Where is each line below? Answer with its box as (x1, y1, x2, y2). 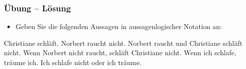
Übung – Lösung (4, 1, 71, 14)
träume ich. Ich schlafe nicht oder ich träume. (4, 57, 142, 67)
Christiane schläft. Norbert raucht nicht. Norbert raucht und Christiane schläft (4, 37, 243, 48)
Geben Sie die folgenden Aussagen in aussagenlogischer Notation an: (15, 21, 222, 32)
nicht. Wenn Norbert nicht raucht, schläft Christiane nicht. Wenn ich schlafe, (4, 47, 237, 58)
